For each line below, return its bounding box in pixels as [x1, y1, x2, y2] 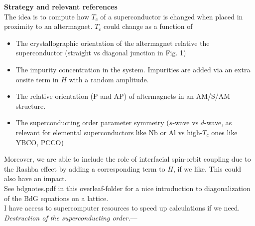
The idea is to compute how [4, 11, 89, 21]
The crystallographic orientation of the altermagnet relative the [15, 37, 210, 48]
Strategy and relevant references [4, 1, 118, 11]
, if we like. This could [173, 163, 242, 174]
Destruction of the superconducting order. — [4, 212, 137, 223]
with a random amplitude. [69, 74, 149, 84]
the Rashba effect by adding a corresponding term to [4, 163, 165, 174]
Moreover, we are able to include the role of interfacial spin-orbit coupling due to [4, 154, 251, 164]
